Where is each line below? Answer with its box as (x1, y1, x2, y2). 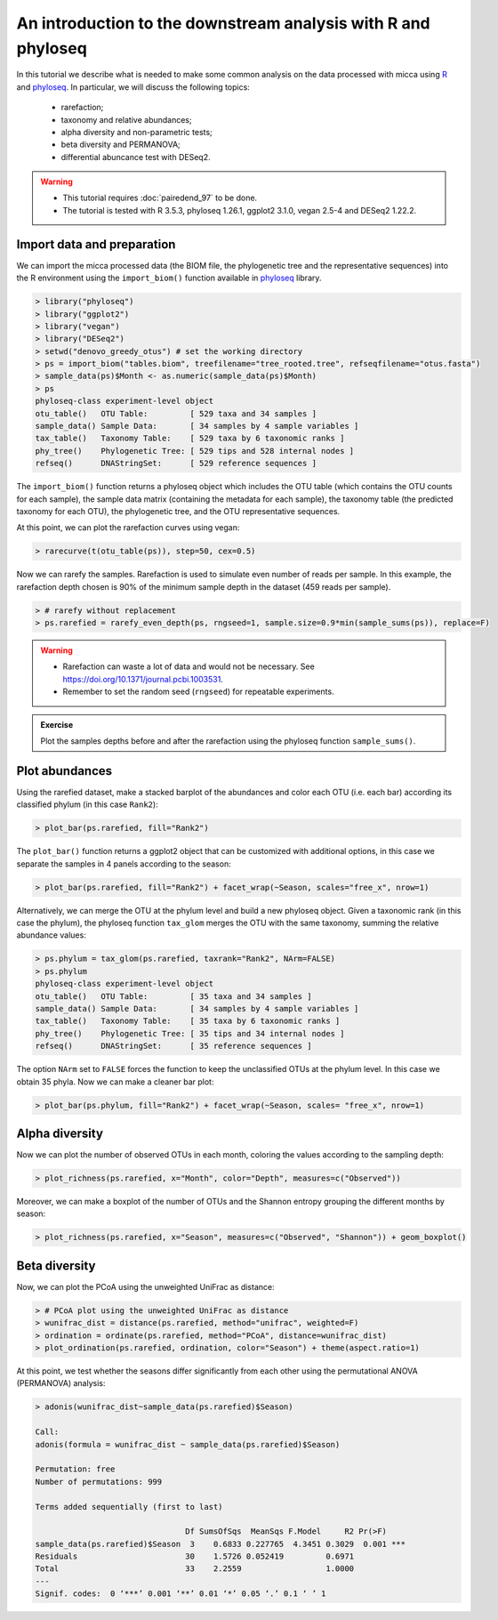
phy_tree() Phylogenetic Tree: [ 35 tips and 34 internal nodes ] (35, 1028, 345, 1038)
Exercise (40, 719, 74, 729)
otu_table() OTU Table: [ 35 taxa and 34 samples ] (35, 991, 312, 1001)
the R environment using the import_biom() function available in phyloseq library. (16, 272, 322, 284)
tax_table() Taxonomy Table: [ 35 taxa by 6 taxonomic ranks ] (35, 1016, 341, 1027)
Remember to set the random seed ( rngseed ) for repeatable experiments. (62, 686, 334, 697)
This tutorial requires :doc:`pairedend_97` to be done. (62, 192, 258, 204)
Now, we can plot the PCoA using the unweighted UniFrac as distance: (16, 1281, 275, 1292)
